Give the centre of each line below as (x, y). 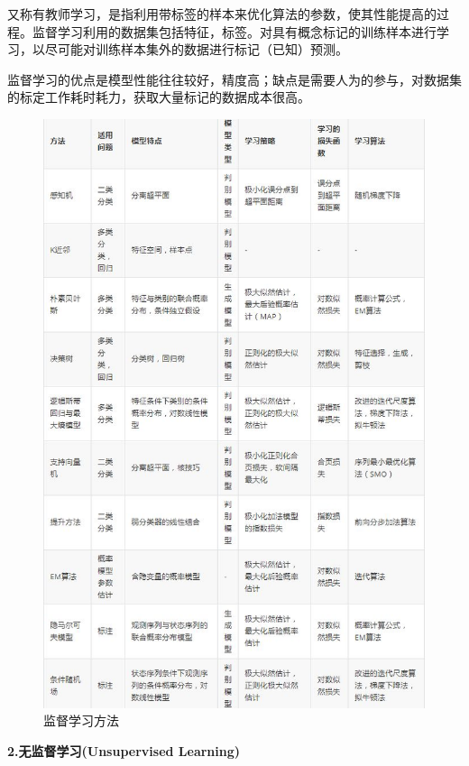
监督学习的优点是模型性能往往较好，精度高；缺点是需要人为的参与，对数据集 (234, 79)
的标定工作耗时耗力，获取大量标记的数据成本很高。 (159, 97)
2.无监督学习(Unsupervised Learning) (124, 751)
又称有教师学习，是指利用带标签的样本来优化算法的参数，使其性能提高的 (222, 14)
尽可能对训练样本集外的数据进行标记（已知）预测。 (196, 49)
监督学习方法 (81, 720)
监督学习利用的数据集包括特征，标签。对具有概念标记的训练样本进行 (234, 31)
